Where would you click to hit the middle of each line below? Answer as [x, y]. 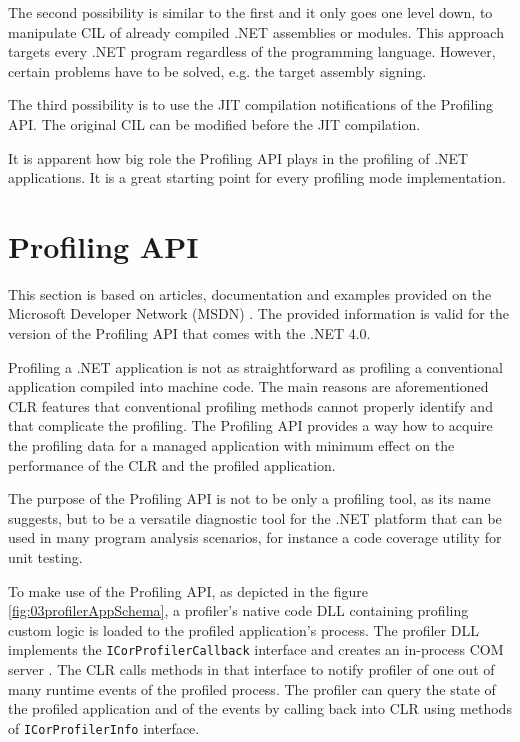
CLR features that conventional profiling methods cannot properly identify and [250, 405]
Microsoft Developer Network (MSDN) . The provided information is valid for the [258, 313]
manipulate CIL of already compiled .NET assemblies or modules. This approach [256, 31]
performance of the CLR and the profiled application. [172, 464]
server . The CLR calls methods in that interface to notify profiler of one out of [251, 669]
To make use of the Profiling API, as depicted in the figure [188, 590]
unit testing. [45, 557]
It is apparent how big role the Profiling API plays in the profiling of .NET [238, 157]
